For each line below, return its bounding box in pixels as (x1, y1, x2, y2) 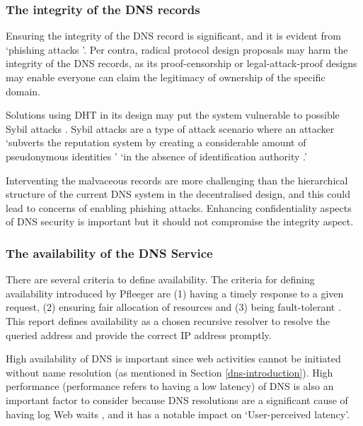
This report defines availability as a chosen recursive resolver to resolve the (6, 313, 330, 328)
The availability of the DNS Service (6, 244, 213, 261)
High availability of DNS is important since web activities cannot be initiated (6, 351, 341, 366)
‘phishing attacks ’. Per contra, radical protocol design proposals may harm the (6, 42, 348, 57)
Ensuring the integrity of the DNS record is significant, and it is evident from (6, 28, 341, 43)
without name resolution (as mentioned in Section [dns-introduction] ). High (6, 365, 333, 379)
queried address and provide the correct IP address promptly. (6, 327, 272, 342)
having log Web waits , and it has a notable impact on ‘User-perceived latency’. (6, 406, 350, 421)
